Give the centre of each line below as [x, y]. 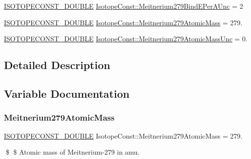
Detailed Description [57, 65]
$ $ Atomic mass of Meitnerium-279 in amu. [73, 152]
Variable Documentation [67, 93]
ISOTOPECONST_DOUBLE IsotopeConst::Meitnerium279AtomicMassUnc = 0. [126, 39]
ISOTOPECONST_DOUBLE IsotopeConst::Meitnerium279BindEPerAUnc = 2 [124, 6]
